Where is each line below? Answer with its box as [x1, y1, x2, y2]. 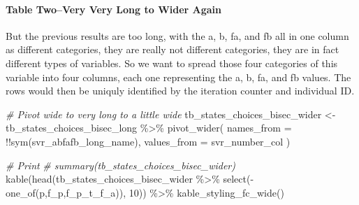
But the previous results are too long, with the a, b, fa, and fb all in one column [6, 28, 349, 43]
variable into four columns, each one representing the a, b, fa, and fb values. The [6, 69, 351, 84]
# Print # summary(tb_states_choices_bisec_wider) [6, 157, 235, 172]
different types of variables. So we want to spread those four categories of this [6, 55, 338, 70]
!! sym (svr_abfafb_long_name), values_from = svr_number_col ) [6, 134, 291, 148]
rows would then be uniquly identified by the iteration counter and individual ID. [6, 83, 355, 98]
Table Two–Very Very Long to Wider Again [6, 1, 222, 16]
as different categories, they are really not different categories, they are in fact [6, 42, 339, 57]
